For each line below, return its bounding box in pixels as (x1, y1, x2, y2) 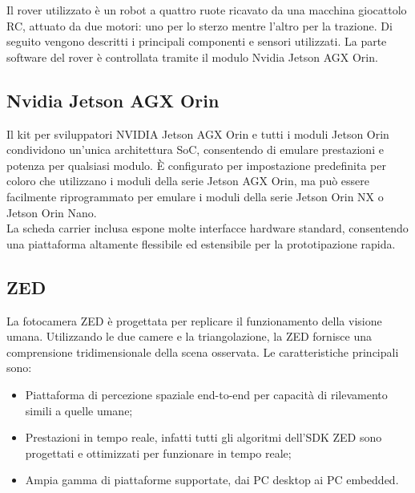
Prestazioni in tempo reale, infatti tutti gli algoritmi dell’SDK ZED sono (25, 429, 382, 446)
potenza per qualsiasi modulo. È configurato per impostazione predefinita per (6, 156, 386, 173)
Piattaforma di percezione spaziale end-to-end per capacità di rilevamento (25, 386, 388, 402)
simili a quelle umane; (25, 402, 133, 418)
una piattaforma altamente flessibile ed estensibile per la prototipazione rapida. (6, 235, 396, 252)
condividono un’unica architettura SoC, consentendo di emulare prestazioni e (6, 141, 384, 158)
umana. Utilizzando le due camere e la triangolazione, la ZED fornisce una (6, 328, 372, 345)
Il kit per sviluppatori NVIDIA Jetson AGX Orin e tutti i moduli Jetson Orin (6, 125, 389, 142)
